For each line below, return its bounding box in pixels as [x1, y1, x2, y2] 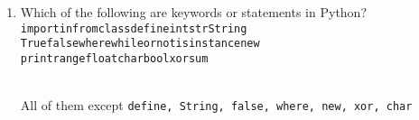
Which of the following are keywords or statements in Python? [20, 3, 368, 21]
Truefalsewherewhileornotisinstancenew [20, 37, 260, 51]
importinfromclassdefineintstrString [20, 22, 247, 35]
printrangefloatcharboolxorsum [20, 51, 209, 65]
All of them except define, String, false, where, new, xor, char [20, 96, 413, 115]
